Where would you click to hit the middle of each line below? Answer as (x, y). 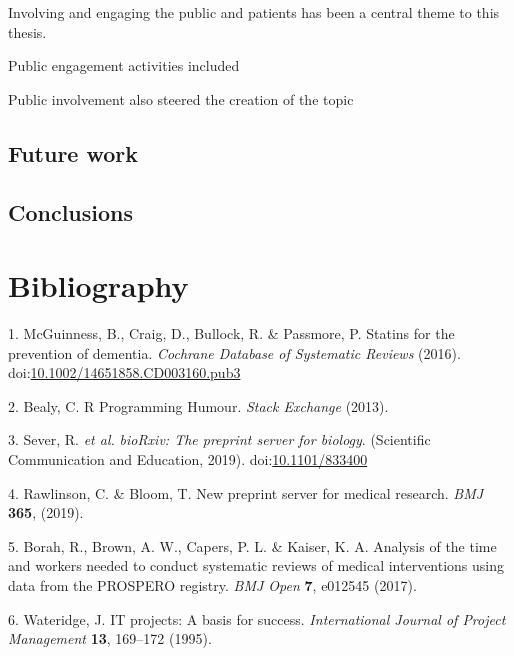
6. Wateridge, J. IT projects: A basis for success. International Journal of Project (257, 618)
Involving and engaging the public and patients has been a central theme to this (254, 12)
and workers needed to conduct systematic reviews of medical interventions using (256, 565)
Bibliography (98, 285)
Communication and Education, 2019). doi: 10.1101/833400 (188, 459)
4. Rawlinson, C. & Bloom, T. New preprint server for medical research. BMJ (246, 492)
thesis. (27, 31)
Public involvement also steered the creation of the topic (181, 98)
